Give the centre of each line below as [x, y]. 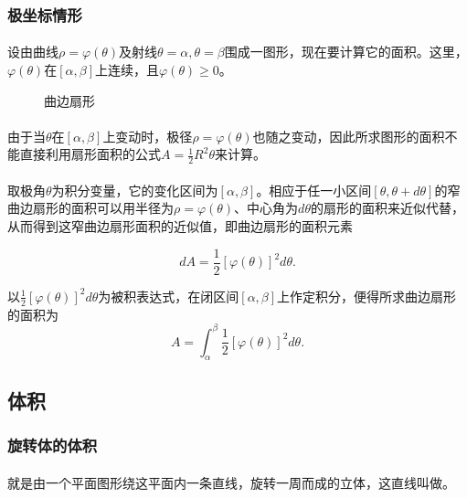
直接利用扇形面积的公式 [90, 154]
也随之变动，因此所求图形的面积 [349, 136]
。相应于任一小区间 [314, 190]
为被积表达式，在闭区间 [169, 296]
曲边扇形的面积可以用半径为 [90, 208]
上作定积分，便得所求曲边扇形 [367, 296]
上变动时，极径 [148, 136]
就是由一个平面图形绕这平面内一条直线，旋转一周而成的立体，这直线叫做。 [231, 482]
